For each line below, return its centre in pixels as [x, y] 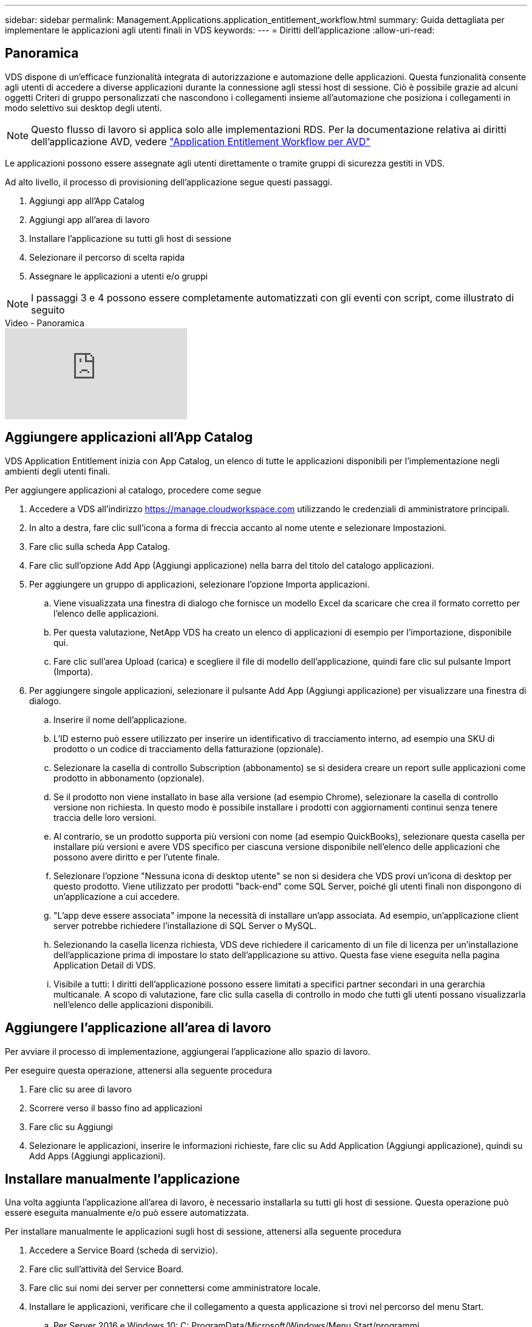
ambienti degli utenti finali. [58, 471]
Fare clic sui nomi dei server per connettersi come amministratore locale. [175, 1288]
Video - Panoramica [45, 323]
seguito [48, 310]
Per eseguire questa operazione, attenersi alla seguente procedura [138, 1070]
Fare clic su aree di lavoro [80, 1089]
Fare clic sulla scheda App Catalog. [100, 546]
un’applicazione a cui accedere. [117, 896]
